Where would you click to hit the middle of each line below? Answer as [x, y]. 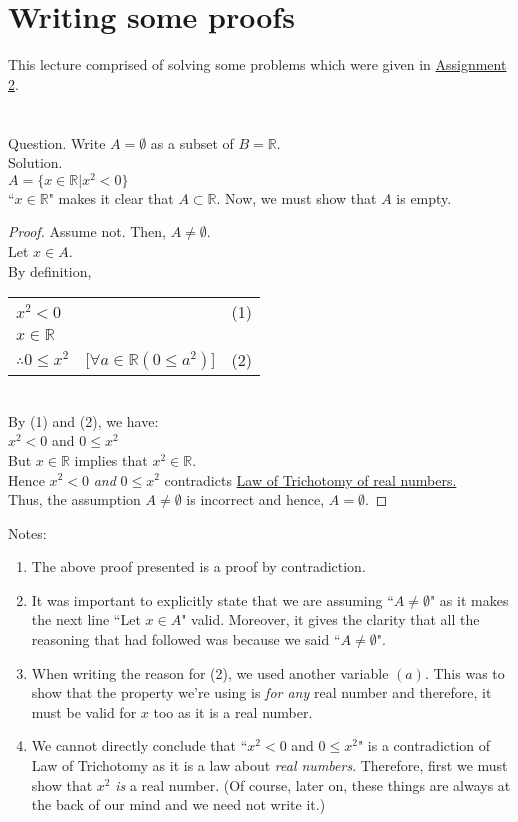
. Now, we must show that [296, 197]
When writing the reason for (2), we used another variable [210, 672]
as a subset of [192, 142]
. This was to [464, 672]
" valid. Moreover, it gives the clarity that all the [330, 619]
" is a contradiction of [424, 745]
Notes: [27, 532]
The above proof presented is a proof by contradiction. [198, 566]
